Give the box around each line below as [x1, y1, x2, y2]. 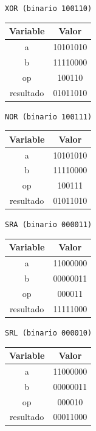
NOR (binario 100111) [5, 112, 92, 121]
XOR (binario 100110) [5, 4, 92, 13]
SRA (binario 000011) [5, 220, 92, 230]
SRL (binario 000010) [5, 328, 92, 337]
